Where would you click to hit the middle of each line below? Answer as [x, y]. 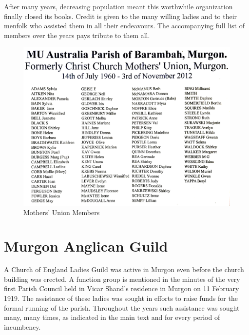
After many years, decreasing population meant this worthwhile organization [118, 6]
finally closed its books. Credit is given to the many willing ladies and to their [121, 16]
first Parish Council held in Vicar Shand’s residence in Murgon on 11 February [122, 288]
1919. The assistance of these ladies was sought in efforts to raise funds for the [121, 298]
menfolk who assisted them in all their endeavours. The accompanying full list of [124, 26]
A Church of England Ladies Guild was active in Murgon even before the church [124, 269]
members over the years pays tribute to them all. [77, 35]
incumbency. [22, 326]
